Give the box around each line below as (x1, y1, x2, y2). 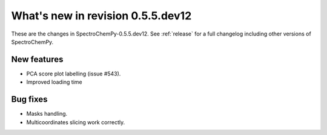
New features (11, 54, 64, 64)
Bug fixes (11, 94, 48, 105)
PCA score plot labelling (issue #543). (26, 70, 121, 77)
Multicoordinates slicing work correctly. (26, 118, 125, 126)
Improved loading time (26, 78, 82, 86)
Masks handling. (26, 110, 68, 118)
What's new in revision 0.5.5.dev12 (11, 9, 192, 22)
